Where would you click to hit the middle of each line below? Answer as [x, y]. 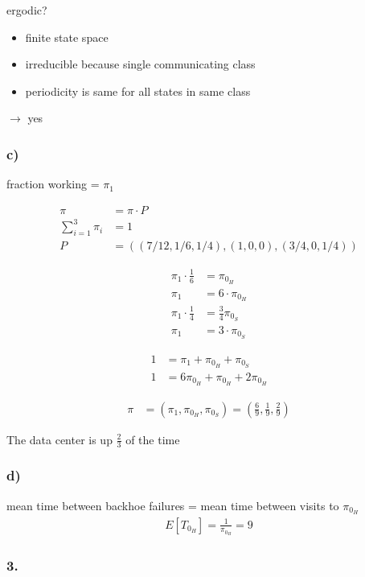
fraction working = [53, 184]
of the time [153, 439]
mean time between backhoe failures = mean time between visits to [173, 505]
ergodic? [27, 10]
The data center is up [59, 439]
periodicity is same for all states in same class [138, 91]
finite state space [67, 37]
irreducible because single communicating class [140, 64]
